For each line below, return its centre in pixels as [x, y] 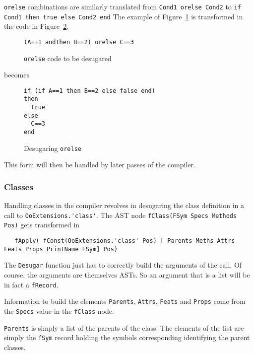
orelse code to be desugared [68, 58]
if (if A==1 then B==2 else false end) [90, 91]
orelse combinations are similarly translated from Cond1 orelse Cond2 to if [123, 6]
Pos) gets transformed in [42, 225]
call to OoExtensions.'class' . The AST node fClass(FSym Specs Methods [121, 215]
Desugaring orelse [53, 148]
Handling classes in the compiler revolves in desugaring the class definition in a [124, 205]
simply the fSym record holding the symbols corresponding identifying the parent [127, 337]
